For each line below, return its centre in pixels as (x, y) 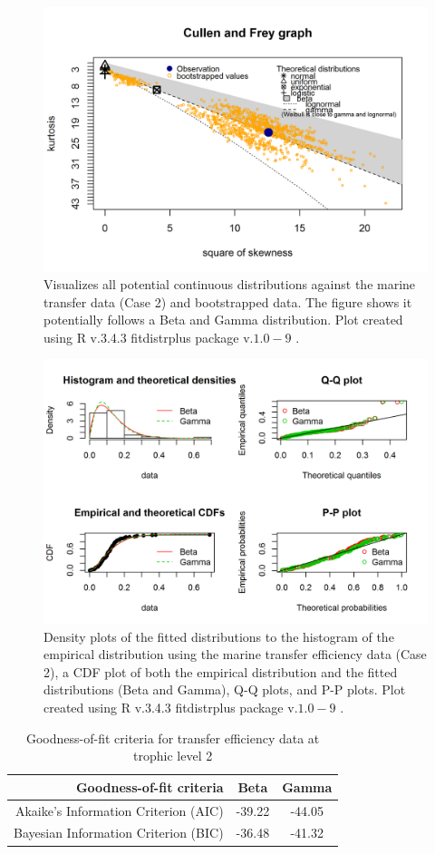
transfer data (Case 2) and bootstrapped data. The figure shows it (228, 301)
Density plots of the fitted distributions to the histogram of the (219, 636)
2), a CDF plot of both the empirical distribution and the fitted (221, 671)
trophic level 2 (173, 756)
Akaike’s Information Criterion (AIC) (119, 810)
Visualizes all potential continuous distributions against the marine (230, 284)
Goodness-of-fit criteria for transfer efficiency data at (173, 738)
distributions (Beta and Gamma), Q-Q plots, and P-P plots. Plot (225, 689)
